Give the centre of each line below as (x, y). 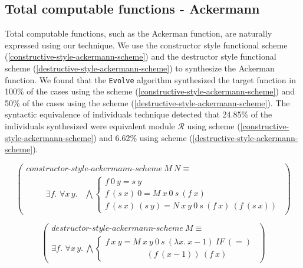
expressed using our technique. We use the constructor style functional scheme (146, 45)
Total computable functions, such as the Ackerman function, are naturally (139, 33)
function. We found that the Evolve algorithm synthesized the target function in (150, 79)
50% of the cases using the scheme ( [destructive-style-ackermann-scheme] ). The (147, 102)
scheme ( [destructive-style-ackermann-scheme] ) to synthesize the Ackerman (140, 68)
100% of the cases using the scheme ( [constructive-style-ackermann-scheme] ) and (150, 91)
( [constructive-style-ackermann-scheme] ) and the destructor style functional (141, 56)
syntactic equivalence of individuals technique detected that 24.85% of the (139, 114)
